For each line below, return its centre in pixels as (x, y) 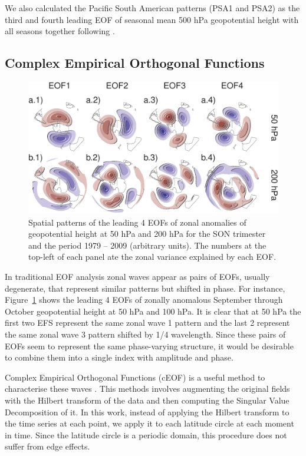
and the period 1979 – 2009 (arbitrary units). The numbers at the (147, 245)
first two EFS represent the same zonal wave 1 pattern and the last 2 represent (147, 323)
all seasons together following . (60, 31)
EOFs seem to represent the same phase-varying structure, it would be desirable (149, 346)
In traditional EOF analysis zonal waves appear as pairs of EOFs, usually (137, 277)
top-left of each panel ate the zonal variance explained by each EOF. (152, 257)
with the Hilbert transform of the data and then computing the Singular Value (147, 400)
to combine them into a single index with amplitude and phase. (119, 357)
